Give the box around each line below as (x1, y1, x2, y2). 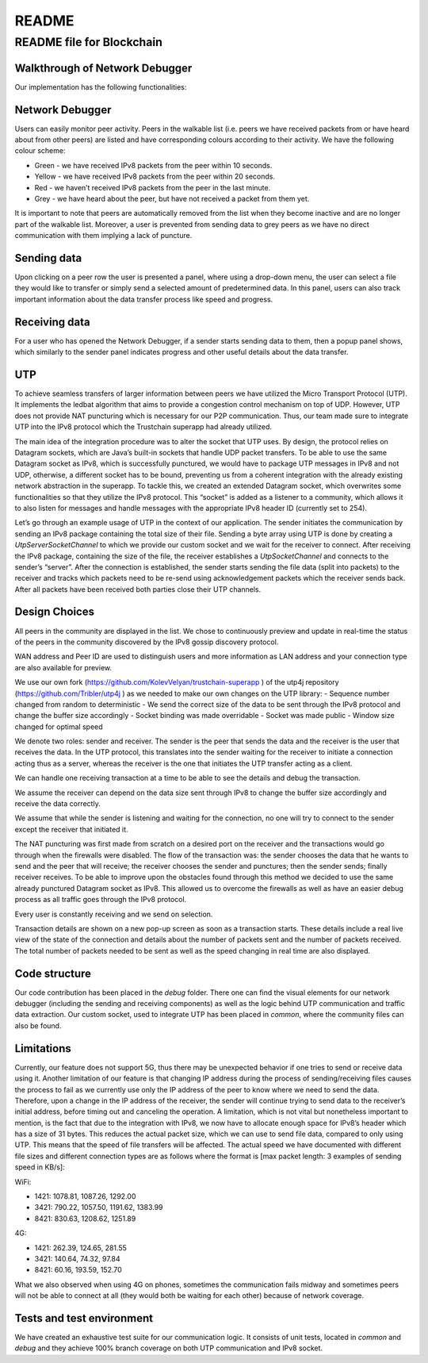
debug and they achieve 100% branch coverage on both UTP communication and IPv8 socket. (14, 1343, 323, 1353)
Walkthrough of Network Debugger (14, 61, 193, 75)
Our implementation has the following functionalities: (14, 82, 187, 91)
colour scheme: (14, 146, 66, 155)
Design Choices (14, 605, 95, 619)
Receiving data (14, 315, 90, 328)
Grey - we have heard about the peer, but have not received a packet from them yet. (34, 194, 310, 203)
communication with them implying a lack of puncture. (14, 231, 193, 240)
